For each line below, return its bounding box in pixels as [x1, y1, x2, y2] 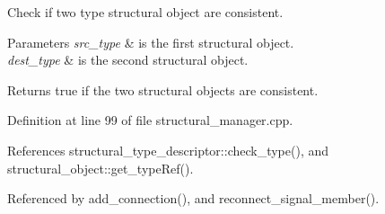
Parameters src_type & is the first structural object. [7, 32, 294, 51]
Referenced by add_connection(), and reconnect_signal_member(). [7, 189, 380, 208]
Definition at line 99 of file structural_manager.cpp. [7, 111, 293, 129]
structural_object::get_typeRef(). [7, 158, 194, 177]
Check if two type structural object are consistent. [7, 3, 284, 21]
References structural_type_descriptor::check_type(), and [7, 140, 329, 159]
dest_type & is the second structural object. [7, 50, 249, 69]
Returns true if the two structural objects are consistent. [7, 80, 319, 99]
